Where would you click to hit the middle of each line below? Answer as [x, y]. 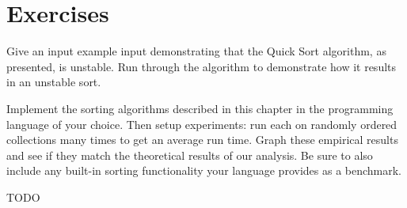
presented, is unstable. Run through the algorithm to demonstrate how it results [202, 66]
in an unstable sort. [54, 82]
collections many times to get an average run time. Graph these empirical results [202, 140]
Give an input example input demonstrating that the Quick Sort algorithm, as [196, 51]
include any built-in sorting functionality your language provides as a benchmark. [204, 170]
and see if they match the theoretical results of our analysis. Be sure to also [190, 155]
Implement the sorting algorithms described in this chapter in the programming [200, 108]
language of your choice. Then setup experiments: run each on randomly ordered [202, 124]
